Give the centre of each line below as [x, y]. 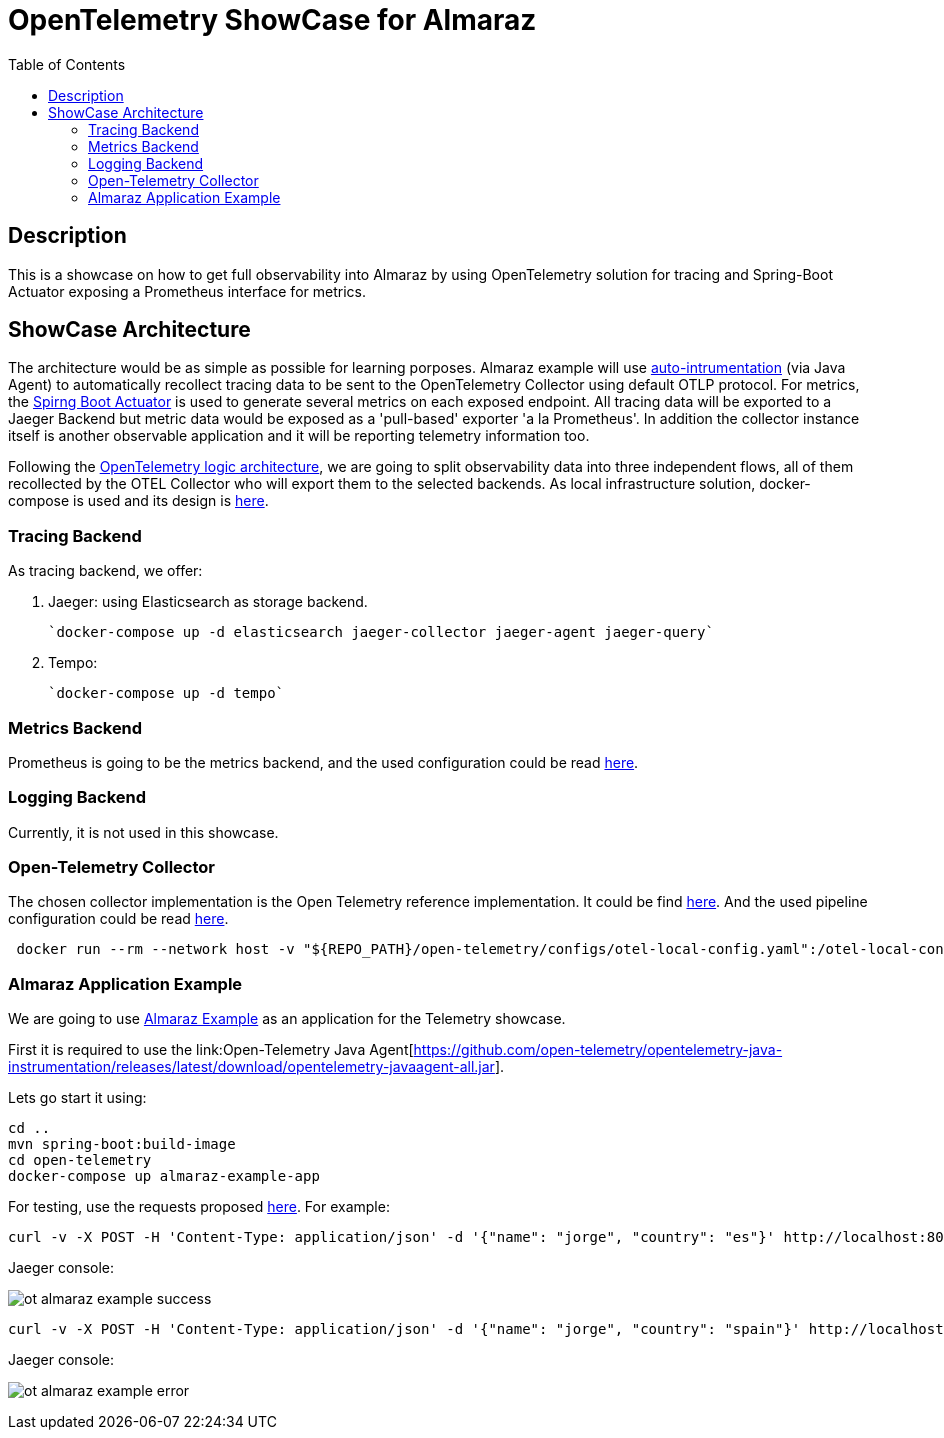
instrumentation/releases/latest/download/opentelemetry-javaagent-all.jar [251, 1067]
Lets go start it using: [77, 1098]
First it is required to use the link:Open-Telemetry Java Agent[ [211, 1050]
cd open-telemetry [80, 1160]
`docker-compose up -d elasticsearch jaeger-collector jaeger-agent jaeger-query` [381, 632]
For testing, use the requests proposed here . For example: [199, 1207]
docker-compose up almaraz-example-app [164, 1176]
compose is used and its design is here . [138, 501]
